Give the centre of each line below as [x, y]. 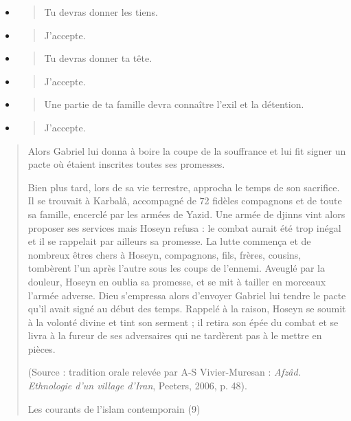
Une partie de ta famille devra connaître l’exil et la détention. [174, 104]
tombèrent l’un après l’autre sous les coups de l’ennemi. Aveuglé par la [176, 268]
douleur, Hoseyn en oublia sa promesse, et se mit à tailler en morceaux [177, 281]
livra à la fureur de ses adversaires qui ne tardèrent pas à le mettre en [175, 335]
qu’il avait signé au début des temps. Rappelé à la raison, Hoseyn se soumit [187, 309]
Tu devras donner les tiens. [101, 12]
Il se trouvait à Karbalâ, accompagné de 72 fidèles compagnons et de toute [185, 201]
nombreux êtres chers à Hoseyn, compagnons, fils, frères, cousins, [165, 254]
